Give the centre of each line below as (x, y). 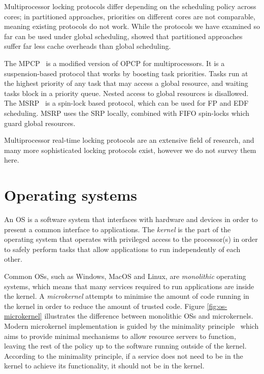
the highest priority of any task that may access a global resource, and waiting (126, 83)
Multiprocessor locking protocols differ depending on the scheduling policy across (130, 6)
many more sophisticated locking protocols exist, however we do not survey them (130, 150)
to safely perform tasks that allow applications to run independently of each (122, 249)
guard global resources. (40, 123)
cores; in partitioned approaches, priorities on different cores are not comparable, (130, 16)
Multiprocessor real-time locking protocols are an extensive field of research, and (129, 140)
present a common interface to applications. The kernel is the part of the (118, 229)
